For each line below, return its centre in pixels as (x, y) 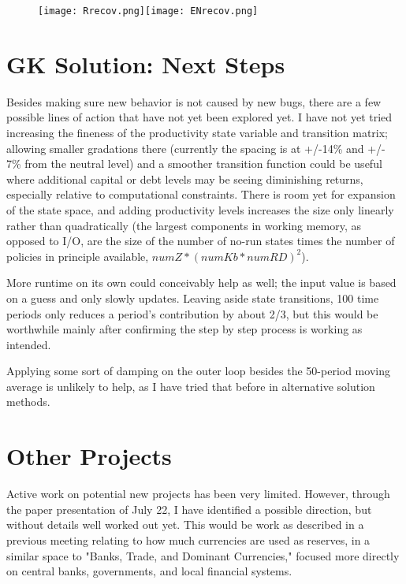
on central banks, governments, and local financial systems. (149, 571)
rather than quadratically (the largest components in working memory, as (184, 225)
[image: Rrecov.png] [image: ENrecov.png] (148, 11)
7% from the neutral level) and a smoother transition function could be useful (194, 164)
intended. (29, 344)
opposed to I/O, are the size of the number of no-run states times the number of (201, 241)
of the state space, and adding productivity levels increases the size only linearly (200, 209)
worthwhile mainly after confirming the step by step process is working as (184, 329)
